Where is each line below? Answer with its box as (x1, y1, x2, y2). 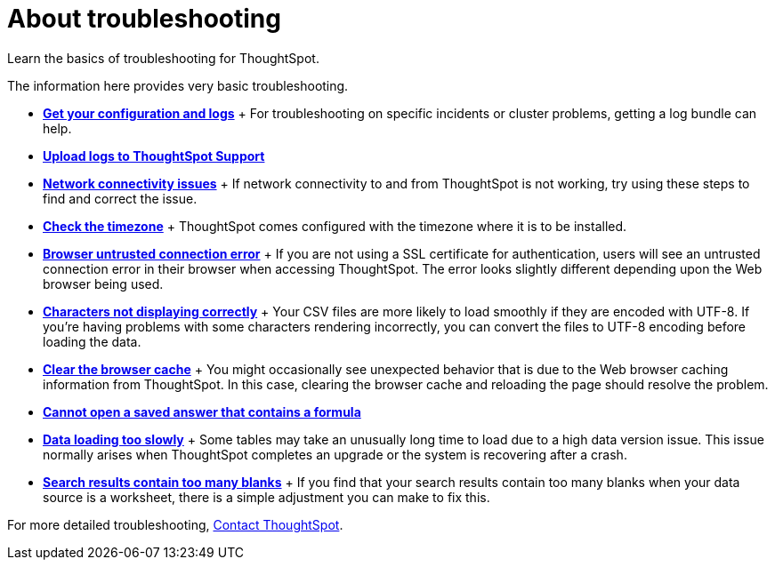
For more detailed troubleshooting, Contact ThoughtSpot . (7, 516, 343, 532)
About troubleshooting (7, 4, 281, 34)
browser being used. (43, 276, 164, 291)
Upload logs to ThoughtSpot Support (43, 148, 265, 164)
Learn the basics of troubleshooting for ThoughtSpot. (7, 50, 319, 66)
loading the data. (43, 333, 141, 349)
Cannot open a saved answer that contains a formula (43, 403, 361, 419)
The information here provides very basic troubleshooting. (7, 77, 349, 93)
